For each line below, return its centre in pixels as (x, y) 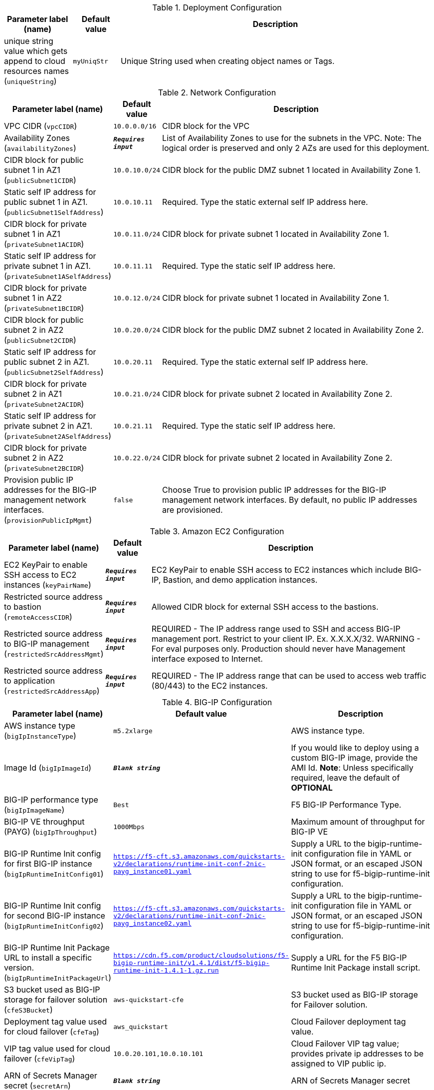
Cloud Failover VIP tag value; (345, 1044)
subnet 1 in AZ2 (33, 298)
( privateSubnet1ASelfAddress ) (58, 276)
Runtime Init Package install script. (356, 968)
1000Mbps (129, 827)
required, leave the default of (345, 778)
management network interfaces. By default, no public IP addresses (290, 500)
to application (29, 681)
